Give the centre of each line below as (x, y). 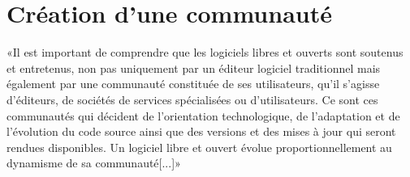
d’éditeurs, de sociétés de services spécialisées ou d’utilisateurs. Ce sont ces (192, 99)
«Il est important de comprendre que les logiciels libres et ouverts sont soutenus (205, 52)
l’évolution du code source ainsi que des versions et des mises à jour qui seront (201, 131)
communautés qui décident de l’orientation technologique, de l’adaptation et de (203, 115)
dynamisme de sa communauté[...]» (94, 163)
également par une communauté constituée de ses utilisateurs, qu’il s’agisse (193, 84)
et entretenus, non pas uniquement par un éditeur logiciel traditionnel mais (194, 67)
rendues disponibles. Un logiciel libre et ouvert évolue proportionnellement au (199, 147)
